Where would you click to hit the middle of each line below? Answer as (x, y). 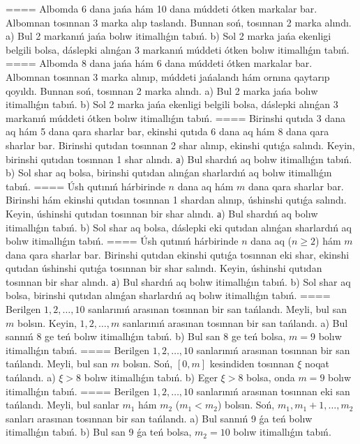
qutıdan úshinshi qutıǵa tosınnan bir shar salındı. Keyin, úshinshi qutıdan (164, 268)
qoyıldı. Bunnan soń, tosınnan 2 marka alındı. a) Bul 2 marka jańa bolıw (162, 90)
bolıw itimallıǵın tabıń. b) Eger (151, 377)
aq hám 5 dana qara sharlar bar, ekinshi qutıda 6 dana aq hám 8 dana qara (167, 131)
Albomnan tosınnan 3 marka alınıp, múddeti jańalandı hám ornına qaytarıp (168, 76)
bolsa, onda (271, 377)
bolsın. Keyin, (47, 322)
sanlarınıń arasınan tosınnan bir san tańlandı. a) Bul (235, 322)
